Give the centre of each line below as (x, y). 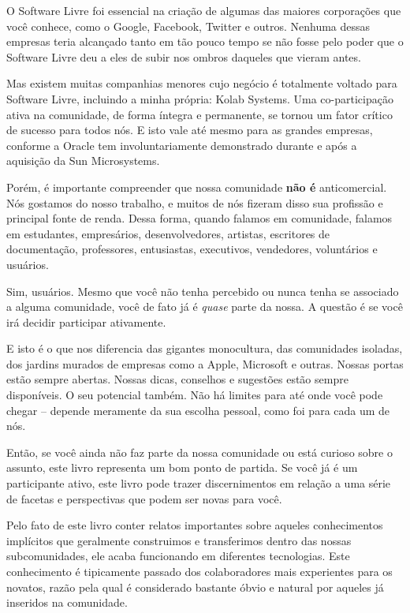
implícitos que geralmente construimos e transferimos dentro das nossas (179, 540)
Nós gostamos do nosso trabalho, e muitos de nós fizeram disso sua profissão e (195, 202)
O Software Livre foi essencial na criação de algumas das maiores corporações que (204, 10)
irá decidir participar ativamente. (86, 321)
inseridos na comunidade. (67, 602)
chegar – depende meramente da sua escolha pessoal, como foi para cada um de (198, 410)
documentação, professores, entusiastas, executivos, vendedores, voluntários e (192, 249)
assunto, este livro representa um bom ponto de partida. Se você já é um (182, 467)
